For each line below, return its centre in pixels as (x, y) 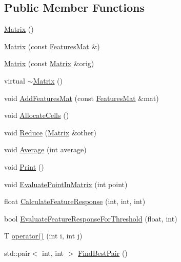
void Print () (24, 166)
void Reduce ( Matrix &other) (50, 132)
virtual (15, 80)
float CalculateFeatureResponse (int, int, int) (75, 201)
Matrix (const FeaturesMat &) (52, 46)
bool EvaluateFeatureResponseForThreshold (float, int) (91, 218)
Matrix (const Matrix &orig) (49, 63)
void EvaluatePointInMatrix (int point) (66, 184)
